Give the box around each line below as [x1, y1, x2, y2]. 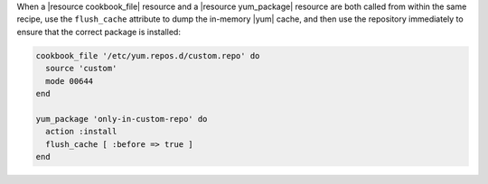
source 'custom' [45, 63, 117, 74]
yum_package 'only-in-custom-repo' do [35, 114, 208, 124]
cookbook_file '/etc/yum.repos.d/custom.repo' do [35, 51, 260, 60]
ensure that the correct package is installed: [16, 26, 181, 37]
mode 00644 [45, 76, 94, 86]
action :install [45, 126, 117, 137]
